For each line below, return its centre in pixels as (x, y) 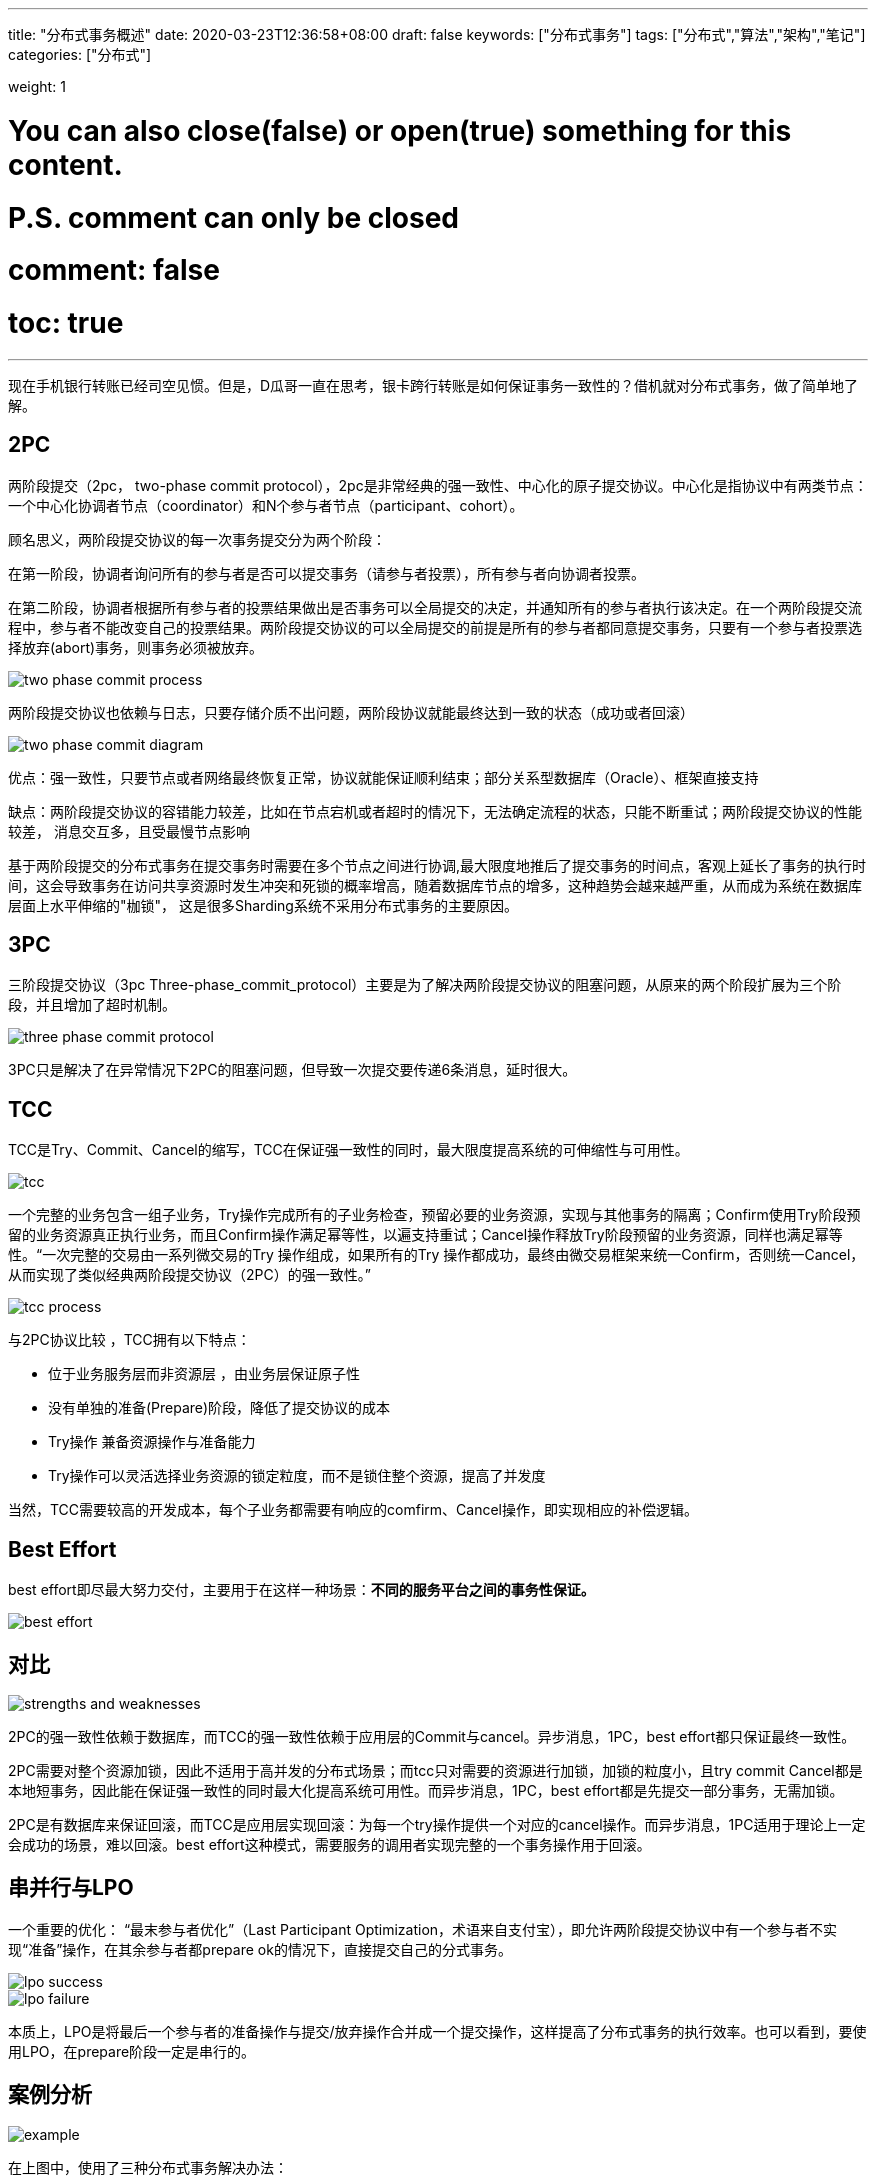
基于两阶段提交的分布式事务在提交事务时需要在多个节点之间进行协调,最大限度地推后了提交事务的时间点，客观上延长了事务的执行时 (437, 865)
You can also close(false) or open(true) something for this (400, 130)
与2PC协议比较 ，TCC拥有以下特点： (129, 1340)
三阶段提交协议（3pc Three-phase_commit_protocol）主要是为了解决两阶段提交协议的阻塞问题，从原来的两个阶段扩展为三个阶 (425, 985)
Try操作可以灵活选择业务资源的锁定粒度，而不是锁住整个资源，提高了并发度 (297, 1476)
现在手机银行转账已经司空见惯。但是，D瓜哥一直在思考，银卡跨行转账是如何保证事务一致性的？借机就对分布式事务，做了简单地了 (433, 385)
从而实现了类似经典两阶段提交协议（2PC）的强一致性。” (189, 1275)
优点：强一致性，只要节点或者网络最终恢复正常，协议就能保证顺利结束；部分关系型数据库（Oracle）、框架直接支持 (383, 777)
